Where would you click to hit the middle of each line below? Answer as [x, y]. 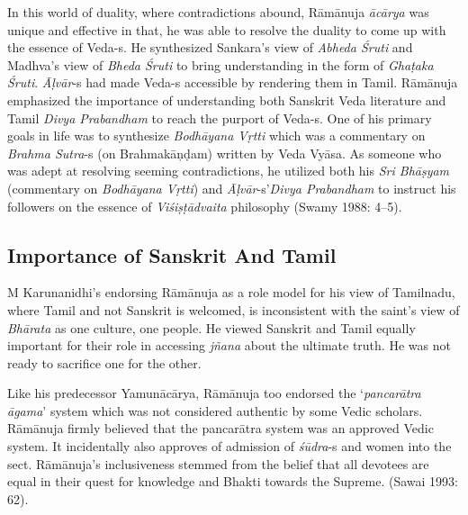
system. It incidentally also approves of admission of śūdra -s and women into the [229, 446]
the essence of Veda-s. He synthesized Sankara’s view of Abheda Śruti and [210, 47]
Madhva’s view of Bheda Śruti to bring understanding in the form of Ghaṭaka [220, 64]
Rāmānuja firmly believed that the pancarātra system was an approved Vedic [220, 428]
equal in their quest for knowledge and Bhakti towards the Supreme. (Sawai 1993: [233, 481]
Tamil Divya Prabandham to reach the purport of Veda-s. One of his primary [220, 117]
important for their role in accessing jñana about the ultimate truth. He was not [229, 345]
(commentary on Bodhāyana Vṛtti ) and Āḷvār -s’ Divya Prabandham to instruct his [232, 188]
